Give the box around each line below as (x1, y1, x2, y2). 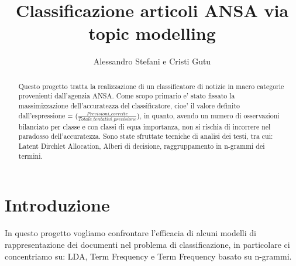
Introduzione (5, 193, 110, 217)
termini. (18, 151, 43, 161)
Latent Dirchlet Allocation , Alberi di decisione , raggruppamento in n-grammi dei (18, 141, 265, 151)
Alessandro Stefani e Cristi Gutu (93, 55, 211, 67)
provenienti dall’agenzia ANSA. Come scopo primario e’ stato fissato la (18, 91, 235, 101)
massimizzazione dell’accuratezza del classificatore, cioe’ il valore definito (18, 101, 240, 111)
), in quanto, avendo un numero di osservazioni (137, 110, 280, 120)
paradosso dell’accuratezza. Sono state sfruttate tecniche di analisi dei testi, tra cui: (18, 131, 273, 141)
